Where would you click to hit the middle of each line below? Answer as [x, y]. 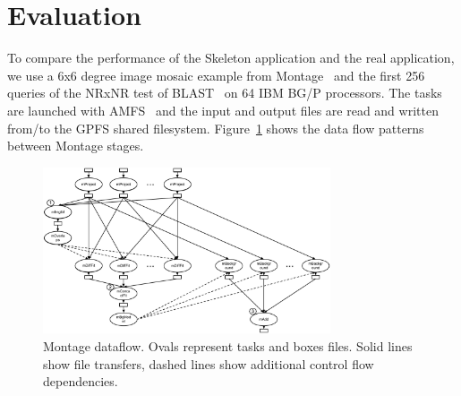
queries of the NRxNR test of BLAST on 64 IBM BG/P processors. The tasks [225, 93]
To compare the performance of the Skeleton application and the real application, [231, 58]
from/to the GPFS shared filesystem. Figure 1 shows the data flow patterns [216, 128]
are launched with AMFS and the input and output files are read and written [223, 110]
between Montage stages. [76, 146]
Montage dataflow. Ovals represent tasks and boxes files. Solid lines [228, 346]
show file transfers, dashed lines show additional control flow [209, 363]
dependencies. [81, 381]
